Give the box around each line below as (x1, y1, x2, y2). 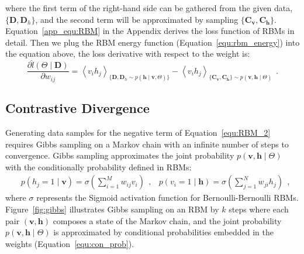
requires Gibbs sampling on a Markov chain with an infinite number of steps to (5, 138, 289, 150)
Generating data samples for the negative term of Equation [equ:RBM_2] (5, 126, 271, 138)
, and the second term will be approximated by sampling (35, 13, 239, 25)
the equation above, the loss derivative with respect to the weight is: (5, 47, 250, 60)
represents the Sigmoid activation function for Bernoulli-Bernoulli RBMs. (36, 191, 299, 204)
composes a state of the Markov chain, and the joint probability (53, 214, 282, 226)
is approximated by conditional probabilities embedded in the (53, 226, 274, 238)
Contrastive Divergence (5, 99, 150, 117)
